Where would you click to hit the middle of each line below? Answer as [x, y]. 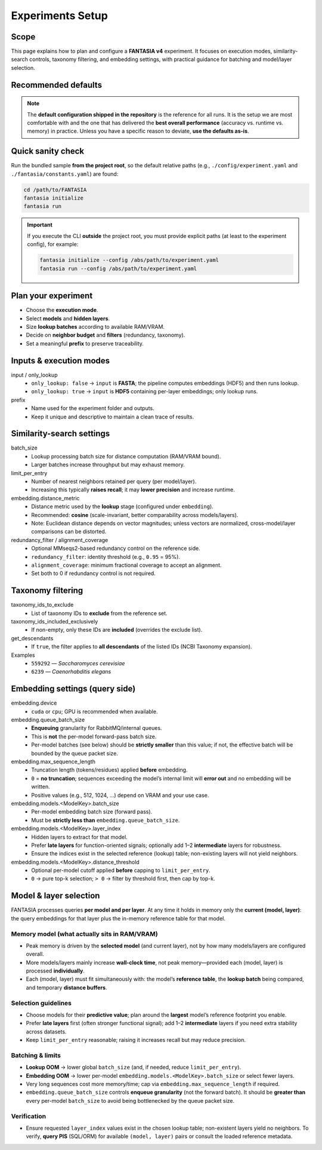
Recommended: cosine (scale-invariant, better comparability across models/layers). [135, 515]
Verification [29, 1116]
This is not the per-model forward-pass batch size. [94, 736]
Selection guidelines [41, 1003]
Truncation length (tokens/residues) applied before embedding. [109, 770]
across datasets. [46, 1032]
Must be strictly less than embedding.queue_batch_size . [106, 820]
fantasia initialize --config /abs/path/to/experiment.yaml [129, 260]
